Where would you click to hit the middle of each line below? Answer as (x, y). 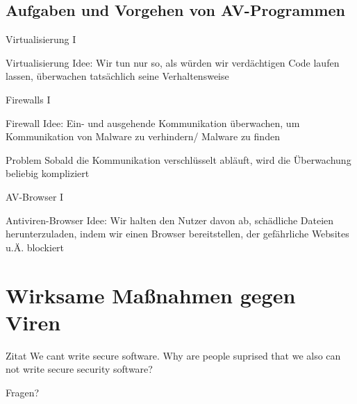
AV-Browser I (35, 196)
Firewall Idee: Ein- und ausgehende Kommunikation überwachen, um (153, 123)
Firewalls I (28, 99)
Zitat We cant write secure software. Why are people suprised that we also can (173, 355)
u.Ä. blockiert (35, 247)
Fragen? (23, 392)
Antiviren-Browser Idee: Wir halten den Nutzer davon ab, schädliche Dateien (170, 220)
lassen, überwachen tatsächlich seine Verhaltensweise (117, 76)
